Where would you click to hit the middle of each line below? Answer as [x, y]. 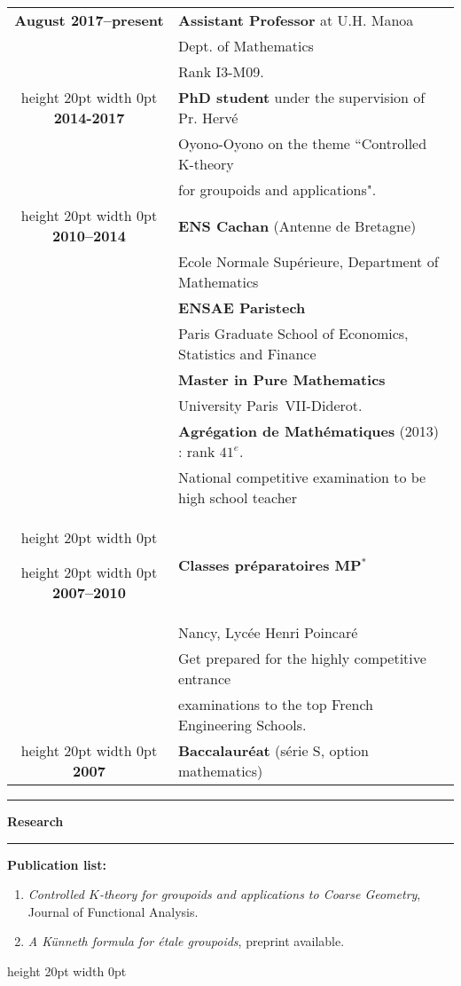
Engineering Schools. [242, 725]
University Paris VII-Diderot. [270, 405]
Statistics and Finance [247, 354]
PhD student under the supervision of [302, 97]
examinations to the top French [276, 704]
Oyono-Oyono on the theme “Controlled [303, 143]
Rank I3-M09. [221, 71]
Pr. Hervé [208, 118]
